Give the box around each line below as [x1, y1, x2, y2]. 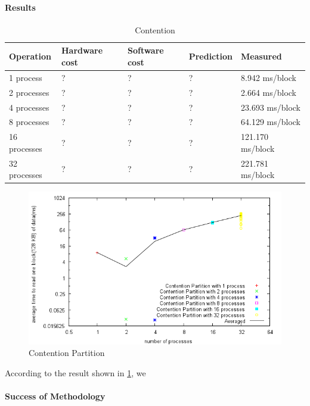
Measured [240, 50, 282, 63]
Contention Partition [29, 346, 105, 359]
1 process [9, 71, 42, 83]
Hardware [61, 44, 103, 57]
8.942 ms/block [240, 71, 296, 83]
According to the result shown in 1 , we [5, 366, 146, 379]
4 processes [9, 101, 49, 113]
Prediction [188, 50, 232, 63]
